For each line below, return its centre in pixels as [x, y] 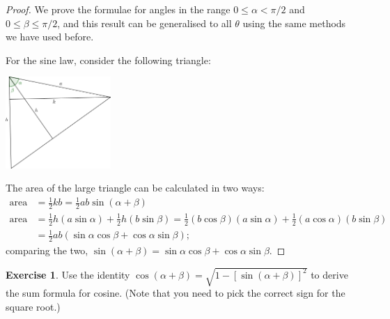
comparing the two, [47, 250]
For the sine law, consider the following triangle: [108, 60]
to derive [329, 274]
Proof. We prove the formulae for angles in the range [118, 9]
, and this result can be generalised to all [145, 23]
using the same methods [294, 23]
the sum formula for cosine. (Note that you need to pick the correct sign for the [175, 293]
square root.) [33, 306]
